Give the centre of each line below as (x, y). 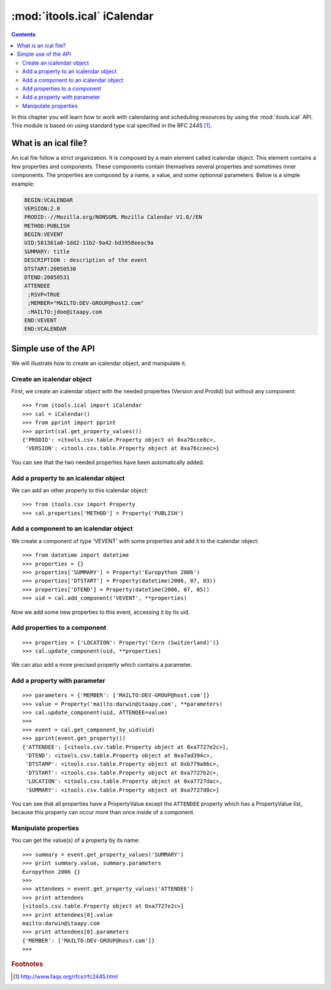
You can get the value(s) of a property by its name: (76, 840)
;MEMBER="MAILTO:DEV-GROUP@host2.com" (86, 303)
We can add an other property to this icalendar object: (80, 490)
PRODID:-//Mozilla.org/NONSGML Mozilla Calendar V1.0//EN (113, 217)
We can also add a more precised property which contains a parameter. (102, 665)
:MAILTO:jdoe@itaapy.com (65, 312)
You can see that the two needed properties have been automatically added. (108, 462)
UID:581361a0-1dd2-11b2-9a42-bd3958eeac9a (89, 243)
